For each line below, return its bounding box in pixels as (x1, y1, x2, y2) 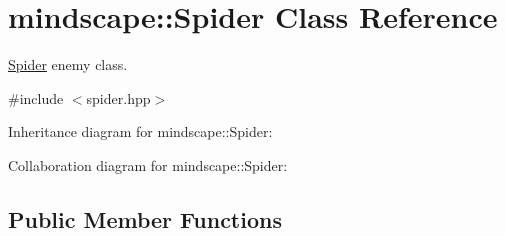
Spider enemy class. (8, 54, 128, 75)
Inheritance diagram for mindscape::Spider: (8, 121, 273, 142)
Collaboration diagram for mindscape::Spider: (8, 154, 288, 175)
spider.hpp (86, 87, 151, 108)
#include (8, 87, 64, 108)
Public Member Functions (8, 203, 282, 234)
